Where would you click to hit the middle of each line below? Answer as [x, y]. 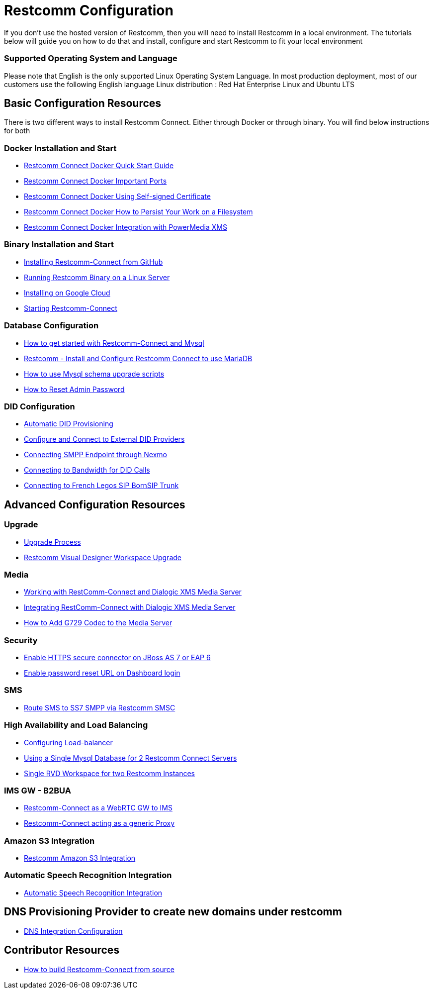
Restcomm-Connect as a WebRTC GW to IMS [98, 808]
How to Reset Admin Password [74, 389]
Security [21, 640]
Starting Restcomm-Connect [71, 308]
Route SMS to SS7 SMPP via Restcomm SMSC [100, 707]
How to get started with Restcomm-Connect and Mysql [114, 343]
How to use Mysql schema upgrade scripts [94, 374]
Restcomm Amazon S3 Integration [80, 858]
